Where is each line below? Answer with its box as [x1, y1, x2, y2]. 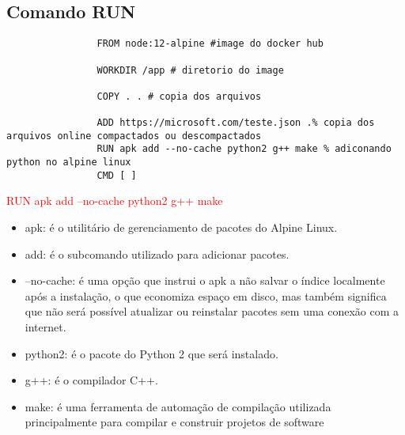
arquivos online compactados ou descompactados [6, 130, 262, 142]
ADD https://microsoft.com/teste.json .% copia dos [97, 117, 375, 129]
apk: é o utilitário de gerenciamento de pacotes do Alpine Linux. [25, 219, 338, 236]
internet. [25, 318, 66, 335]
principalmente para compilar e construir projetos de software [25, 414, 324, 430]
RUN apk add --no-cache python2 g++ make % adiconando [97, 143, 392, 155]
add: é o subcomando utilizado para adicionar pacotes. [25, 245, 290, 262]
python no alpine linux [6, 157, 131, 168]
